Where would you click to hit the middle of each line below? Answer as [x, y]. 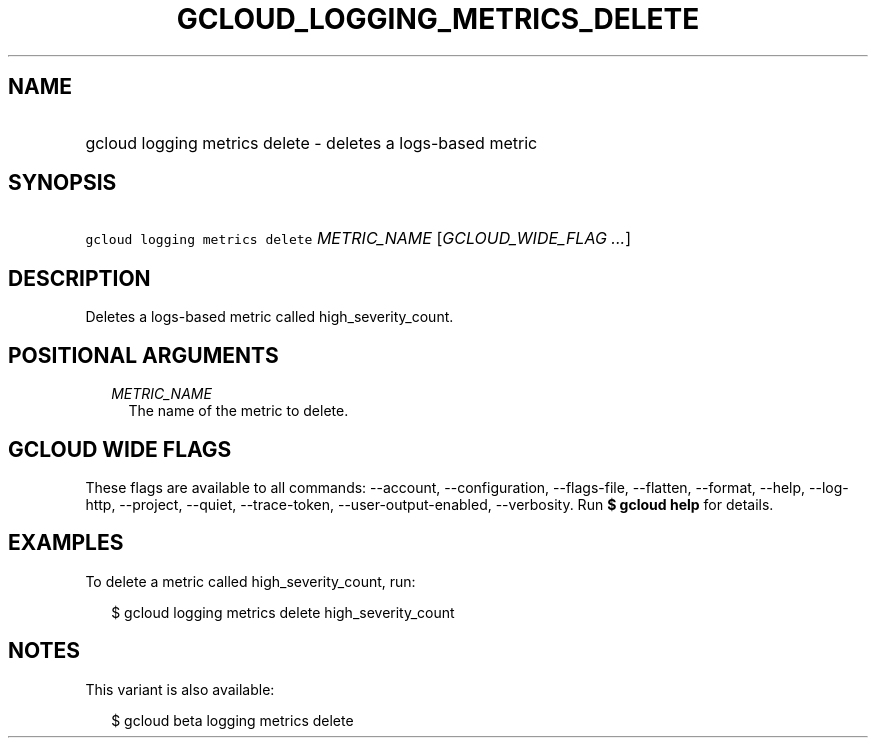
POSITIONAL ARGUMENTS [143, 355]
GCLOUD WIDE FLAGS [120, 449]
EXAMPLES [66, 543]
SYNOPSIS [62, 183]
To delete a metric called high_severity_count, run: [250, 581]
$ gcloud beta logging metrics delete [232, 720]
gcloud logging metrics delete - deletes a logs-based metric [311, 142]
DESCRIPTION [79, 278]
